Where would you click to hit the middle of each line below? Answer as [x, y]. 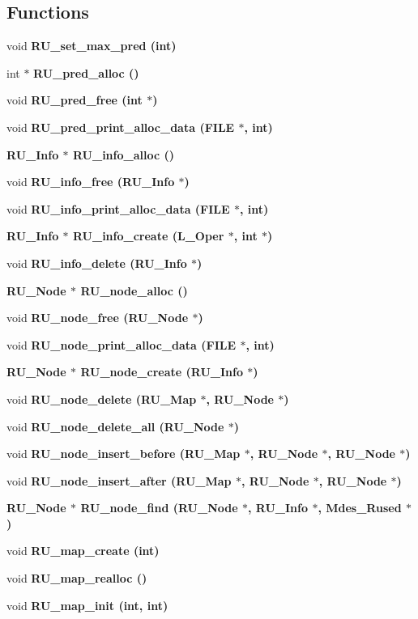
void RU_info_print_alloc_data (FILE [118, 208]
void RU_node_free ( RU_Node [98, 318]
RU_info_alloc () [124, 154]
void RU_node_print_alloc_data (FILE [122, 344]
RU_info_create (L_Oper [148, 236]
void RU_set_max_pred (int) [92, 46]
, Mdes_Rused [360, 508]
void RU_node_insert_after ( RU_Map [119, 480]
